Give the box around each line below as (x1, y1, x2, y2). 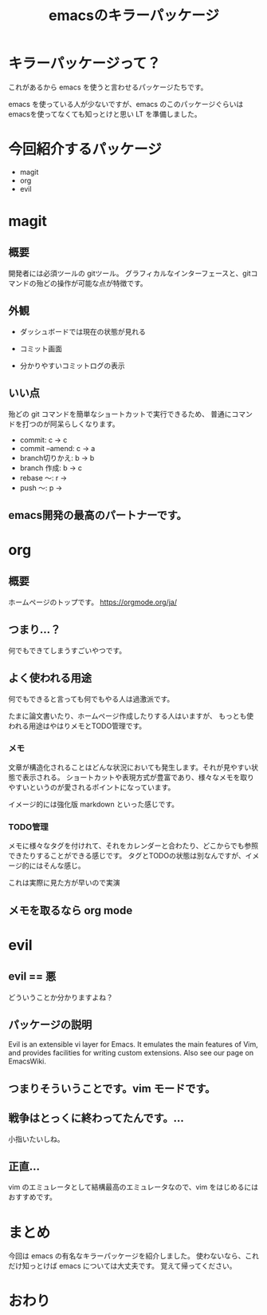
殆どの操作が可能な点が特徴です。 (35, 278, 147, 287)
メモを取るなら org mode (8, 903, 133, 917)
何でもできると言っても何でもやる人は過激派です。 (8, 694, 175, 703)
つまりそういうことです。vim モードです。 (8, 1082, 216, 1095)
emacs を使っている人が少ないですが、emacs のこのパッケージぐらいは (8, 99, 244, 109)
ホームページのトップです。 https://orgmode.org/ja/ (8, 597, 178, 607)
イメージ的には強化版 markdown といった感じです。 (8, 799, 179, 809)
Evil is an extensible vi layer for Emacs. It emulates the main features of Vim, (8, 1040, 258, 1049)
